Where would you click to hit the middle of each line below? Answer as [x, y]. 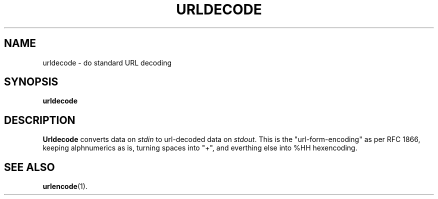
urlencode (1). [65, 186]
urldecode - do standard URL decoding [107, 62]
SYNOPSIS [31, 82]
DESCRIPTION [40, 120]
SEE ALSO [29, 167]
